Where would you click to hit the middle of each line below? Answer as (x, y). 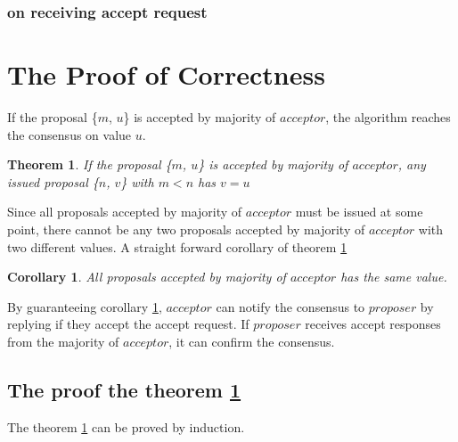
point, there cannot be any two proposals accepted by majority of (186, 229)
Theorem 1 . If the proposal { (90, 164)
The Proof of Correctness (166, 74)
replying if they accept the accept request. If (128, 324)
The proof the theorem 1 (124, 389)
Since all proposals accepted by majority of (125, 212)
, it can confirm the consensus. (252, 341)
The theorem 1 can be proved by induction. (126, 426)
